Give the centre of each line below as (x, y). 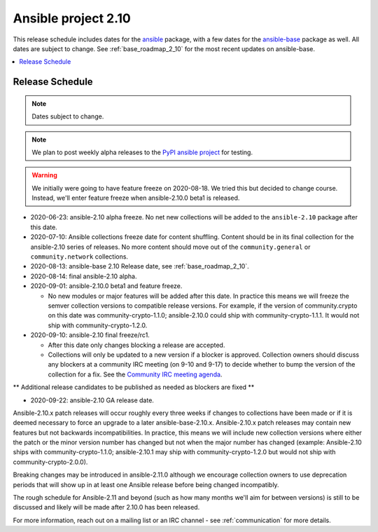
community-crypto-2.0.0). (50, 462)
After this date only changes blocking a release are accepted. (136, 345)
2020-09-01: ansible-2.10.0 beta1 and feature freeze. (106, 286)
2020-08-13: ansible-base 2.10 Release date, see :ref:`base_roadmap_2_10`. (140, 266)
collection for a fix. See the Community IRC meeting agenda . (135, 374)
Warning (44, 175)
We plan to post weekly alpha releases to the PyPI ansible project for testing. (142, 152)
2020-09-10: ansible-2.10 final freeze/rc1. (90, 335)
